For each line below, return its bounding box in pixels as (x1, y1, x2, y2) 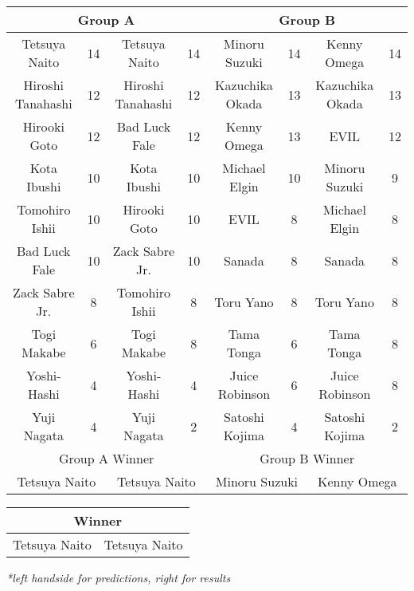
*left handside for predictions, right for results (6, 569, 231, 585)
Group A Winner (58, 449, 154, 467)
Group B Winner (260, 449, 354, 467)
